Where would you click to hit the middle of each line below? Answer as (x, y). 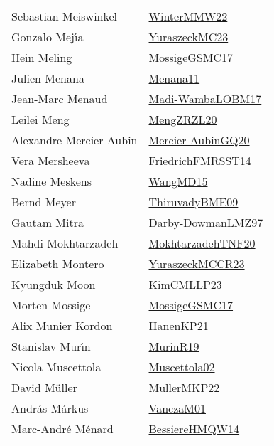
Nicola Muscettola (56, 367)
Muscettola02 (182, 367)
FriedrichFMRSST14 (200, 160)
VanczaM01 (177, 408)
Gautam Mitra (48, 222)
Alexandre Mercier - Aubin (75, 140)
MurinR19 (174, 346)
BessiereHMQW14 (194, 429)
